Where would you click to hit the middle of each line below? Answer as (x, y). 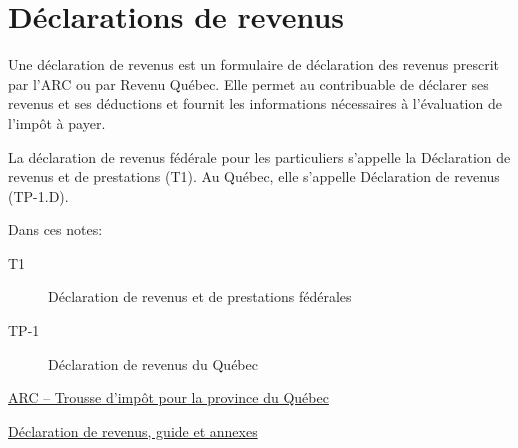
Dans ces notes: (55, 229)
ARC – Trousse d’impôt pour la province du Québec (168, 397)
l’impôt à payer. (57, 122)
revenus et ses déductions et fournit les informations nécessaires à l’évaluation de (255, 103)
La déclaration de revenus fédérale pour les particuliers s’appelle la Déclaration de (259, 156)
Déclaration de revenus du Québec (153, 363)
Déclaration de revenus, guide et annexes (133, 430)
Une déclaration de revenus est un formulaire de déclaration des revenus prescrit (254, 64)
